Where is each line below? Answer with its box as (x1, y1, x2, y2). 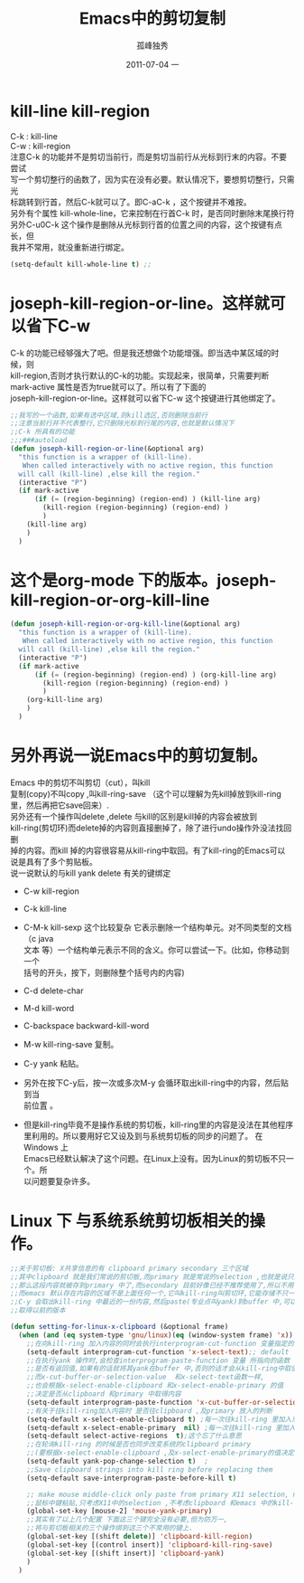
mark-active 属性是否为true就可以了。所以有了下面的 (10, 381, 207, 392)
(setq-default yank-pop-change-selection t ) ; (26, 1457, 208, 1466)
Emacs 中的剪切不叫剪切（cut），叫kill (10, 777, 151, 788)
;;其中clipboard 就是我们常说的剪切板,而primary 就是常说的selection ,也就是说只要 (10, 1272, 301, 1281)
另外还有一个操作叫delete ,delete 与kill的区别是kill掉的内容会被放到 (10, 810, 258, 821)
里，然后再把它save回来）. (10, 800, 109, 810)
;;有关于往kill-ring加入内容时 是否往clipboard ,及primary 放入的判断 (26, 1406, 273, 1416)
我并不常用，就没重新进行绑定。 (10, 242, 129, 252)
